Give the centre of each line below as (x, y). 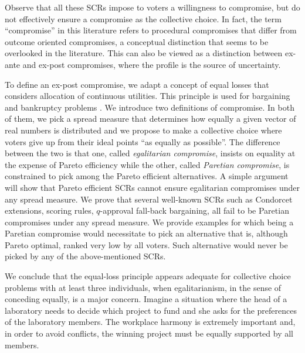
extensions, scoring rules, (49, 210)
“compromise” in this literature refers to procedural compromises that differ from (151, 30)
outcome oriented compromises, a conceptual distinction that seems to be (137, 41)
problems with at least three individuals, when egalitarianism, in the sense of (143, 287)
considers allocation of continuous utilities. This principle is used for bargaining (148, 96)
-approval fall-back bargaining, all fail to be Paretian (194, 210)
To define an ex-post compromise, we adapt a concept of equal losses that (137, 84)
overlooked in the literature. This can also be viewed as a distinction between (144, 53)
